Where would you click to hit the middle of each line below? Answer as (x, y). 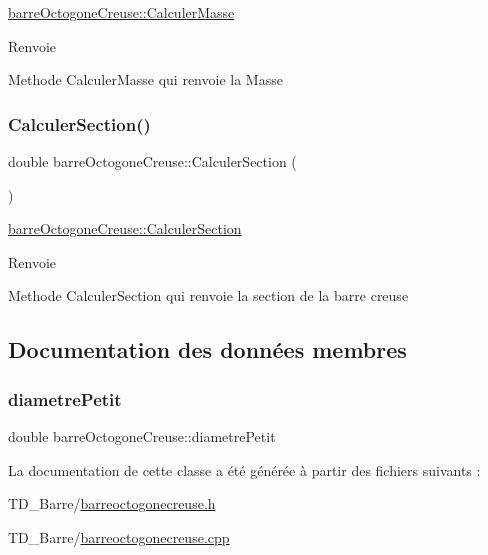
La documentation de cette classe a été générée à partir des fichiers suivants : (244, 469)
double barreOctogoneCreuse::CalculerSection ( (152, 161)
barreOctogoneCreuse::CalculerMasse (121, 12)
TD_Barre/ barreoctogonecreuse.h (112, 503)
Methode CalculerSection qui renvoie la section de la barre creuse (208, 295)
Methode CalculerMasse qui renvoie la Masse (145, 79)
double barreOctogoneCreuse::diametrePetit (142, 435)
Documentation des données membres (207, 349)
